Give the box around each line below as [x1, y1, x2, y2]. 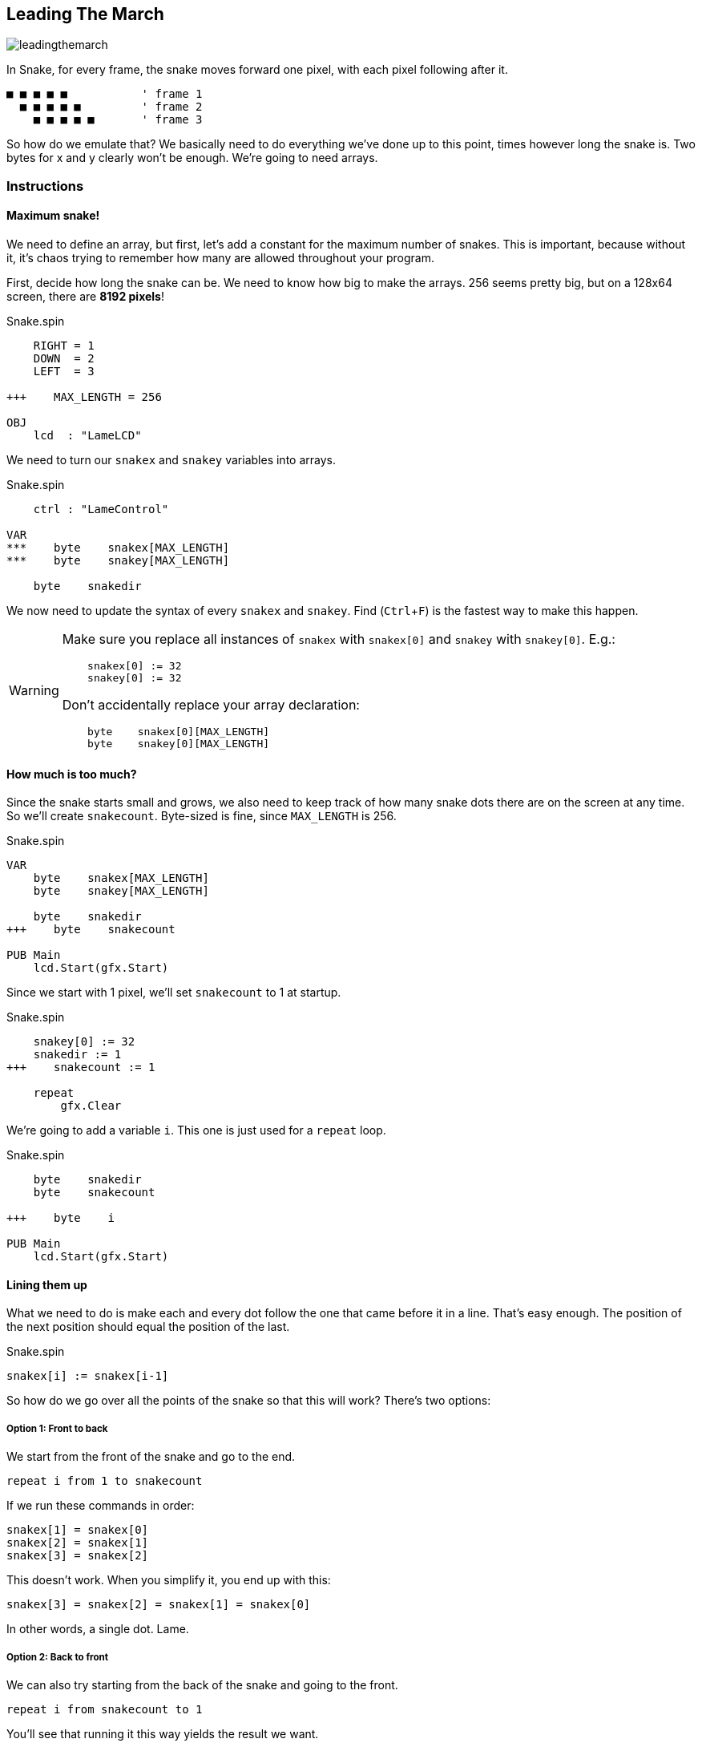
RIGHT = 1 [33, 339, 95, 353]
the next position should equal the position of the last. [6, 1320, 290, 1334]
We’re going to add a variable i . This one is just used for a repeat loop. [6, 1123, 386, 1138]
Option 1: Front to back [6, 1422, 108, 1434]
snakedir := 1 [33, 1048, 122, 1062]
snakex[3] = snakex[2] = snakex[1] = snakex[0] [6, 1598, 311, 1612]
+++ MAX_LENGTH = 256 [6, 390, 162, 404]
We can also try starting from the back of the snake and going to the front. [6, 1678, 398, 1692]
